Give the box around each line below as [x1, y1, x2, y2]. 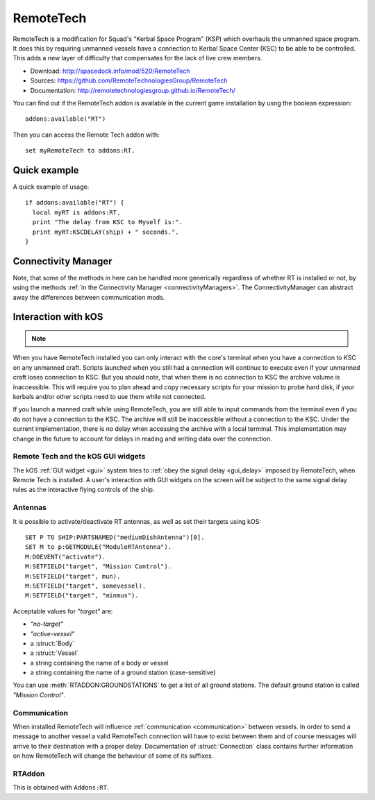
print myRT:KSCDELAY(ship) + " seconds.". [32, 228, 180, 236]
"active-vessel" [30, 629, 75, 638]
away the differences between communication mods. [12, 293, 165, 301]
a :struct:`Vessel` [30, 649, 79, 657]
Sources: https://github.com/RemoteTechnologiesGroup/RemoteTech [30, 76, 228, 85]
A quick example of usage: [12, 182, 90, 191]
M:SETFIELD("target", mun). [25, 572, 121, 580]
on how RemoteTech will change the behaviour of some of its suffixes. [12, 751, 214, 760]
